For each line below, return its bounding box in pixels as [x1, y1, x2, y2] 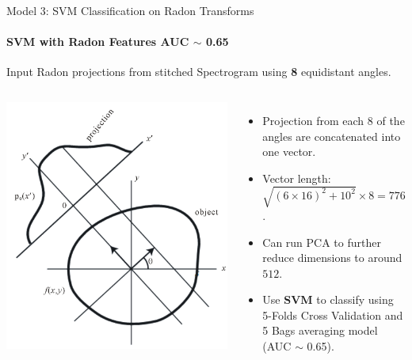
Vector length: [262, 169, 331, 186]
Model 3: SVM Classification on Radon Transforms [6, 2, 254, 18]
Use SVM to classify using [262, 291, 394, 308]
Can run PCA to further [262, 233, 381, 250]
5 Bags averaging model [262, 322, 378, 339]
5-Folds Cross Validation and [262, 306, 403, 323]
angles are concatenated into [262, 127, 401, 144]
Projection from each [262, 112, 364, 128]
